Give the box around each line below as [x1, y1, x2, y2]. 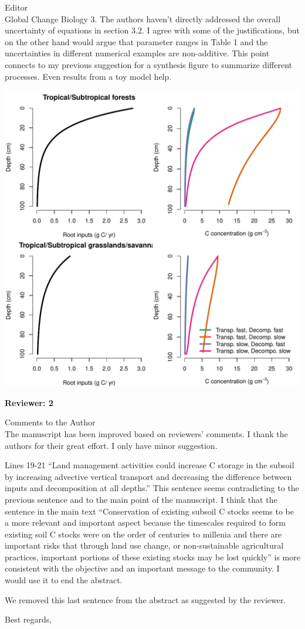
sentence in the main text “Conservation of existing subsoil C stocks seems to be [5, 505, 294, 517]
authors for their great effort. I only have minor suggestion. [5, 439, 218, 451]
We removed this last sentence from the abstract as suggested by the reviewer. [5, 593, 286, 606]
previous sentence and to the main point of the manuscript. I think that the [5, 493, 277, 505]
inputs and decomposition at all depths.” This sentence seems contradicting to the [5, 482, 299, 494]
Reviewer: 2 [5, 396, 53, 408]
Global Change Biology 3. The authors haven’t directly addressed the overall [5, 12, 281, 25]
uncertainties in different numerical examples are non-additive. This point [5, 47, 270, 59]
